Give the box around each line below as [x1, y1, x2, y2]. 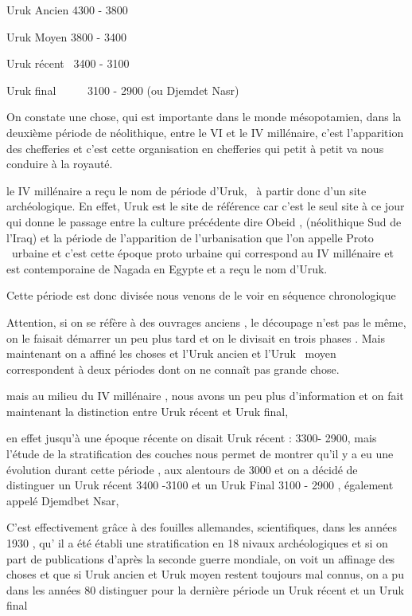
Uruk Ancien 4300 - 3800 [6, 2, 128, 18]
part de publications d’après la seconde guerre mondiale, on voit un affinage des [6, 550, 395, 567]
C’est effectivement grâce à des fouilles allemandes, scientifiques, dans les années [6, 519, 398, 536]
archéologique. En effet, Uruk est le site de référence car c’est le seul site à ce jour [6, 198, 405, 214]
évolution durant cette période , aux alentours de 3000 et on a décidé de [6, 461, 358, 477]
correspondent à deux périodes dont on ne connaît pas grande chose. [6, 360, 340, 377]
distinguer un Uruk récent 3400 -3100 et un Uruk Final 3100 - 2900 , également [6, 477, 394, 493]
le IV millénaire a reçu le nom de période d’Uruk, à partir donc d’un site [6, 182, 367, 198]
